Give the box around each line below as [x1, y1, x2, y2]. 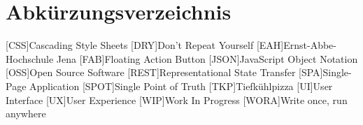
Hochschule [6, 51, 54, 66]
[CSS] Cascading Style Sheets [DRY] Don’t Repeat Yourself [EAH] [6, 38, 284, 52]
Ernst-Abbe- [283, 38, 336, 52]
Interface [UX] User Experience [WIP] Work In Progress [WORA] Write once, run [6, 92, 348, 107]
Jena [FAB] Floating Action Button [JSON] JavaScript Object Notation [56, 51, 358, 66]
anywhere [6, 106, 46, 121]
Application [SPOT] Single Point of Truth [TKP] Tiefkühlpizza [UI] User [29, 78, 333, 93]
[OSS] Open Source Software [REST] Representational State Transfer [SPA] [6, 65, 323, 80]
